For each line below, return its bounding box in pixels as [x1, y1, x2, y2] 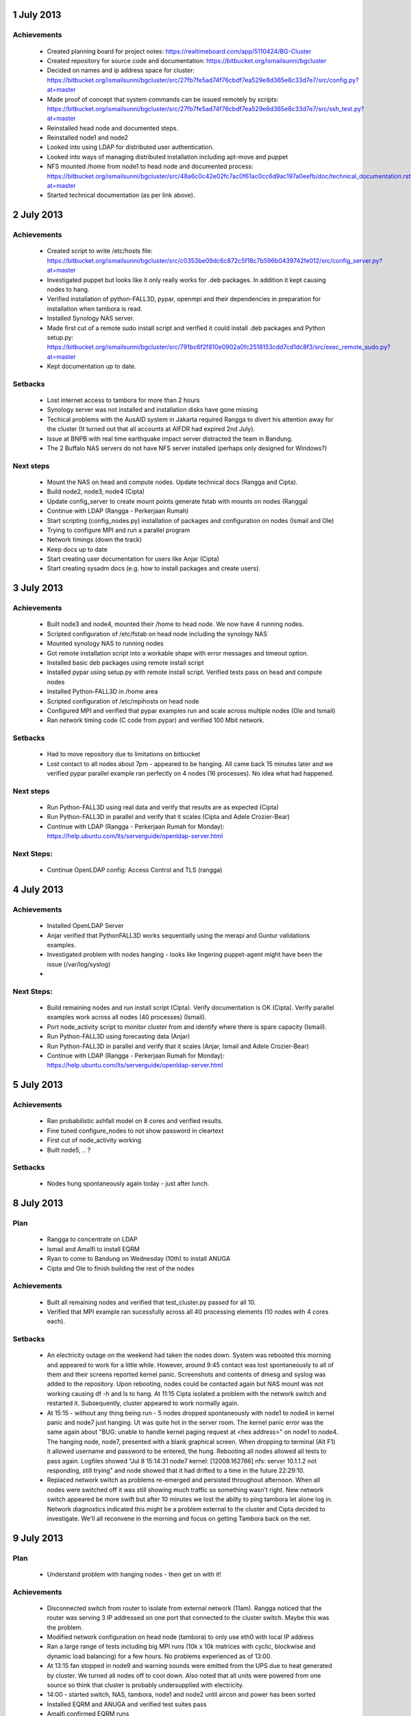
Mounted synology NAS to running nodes [47, 639, 164, 648]
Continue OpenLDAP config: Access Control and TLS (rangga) [47, 866, 223, 874]
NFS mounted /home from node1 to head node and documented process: [47, 162, 253, 171]
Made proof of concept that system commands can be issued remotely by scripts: [47, 95, 279, 103]
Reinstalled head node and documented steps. [47, 124, 178, 132]
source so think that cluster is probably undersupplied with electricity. [47, 1680, 245, 1689]
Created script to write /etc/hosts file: [47, 247, 153, 255]
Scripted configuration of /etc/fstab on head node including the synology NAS [47, 629, 267, 638]
